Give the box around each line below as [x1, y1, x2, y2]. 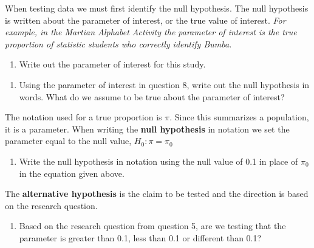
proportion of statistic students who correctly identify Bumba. [5, 37, 232, 50]
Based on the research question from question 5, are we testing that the [19, 219, 286, 232]
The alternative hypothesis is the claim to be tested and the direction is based [5, 187, 309, 200]
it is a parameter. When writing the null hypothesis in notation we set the [5, 122, 290, 135]
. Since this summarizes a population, [169, 111, 309, 123]
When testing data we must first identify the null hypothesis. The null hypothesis [5, 2, 309, 14]
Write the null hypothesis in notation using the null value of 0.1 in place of [19, 154, 298, 167]
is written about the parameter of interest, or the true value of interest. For [5, 13, 286, 26]
